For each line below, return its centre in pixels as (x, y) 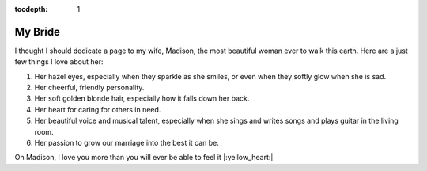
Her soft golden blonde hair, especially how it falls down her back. (142, 98)
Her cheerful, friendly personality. (89, 88)
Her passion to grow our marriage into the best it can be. (127, 143)
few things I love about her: (59, 62)
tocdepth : (31, 9)
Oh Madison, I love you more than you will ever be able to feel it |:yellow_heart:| (144, 158)
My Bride (38, 32)
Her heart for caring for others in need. (98, 109)
